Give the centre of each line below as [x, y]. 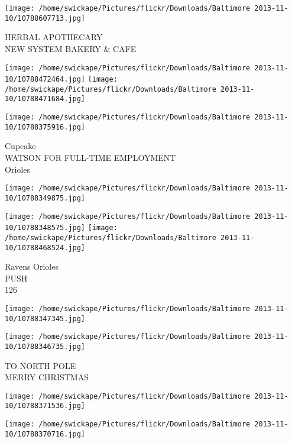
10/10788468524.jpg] [45, 248]
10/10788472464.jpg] [45, 80]
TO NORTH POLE [40, 365]
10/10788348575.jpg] [45, 228]
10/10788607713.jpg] [45, 18]
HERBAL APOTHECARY [54, 37]
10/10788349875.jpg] [45, 198]
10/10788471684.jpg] [45, 99]
